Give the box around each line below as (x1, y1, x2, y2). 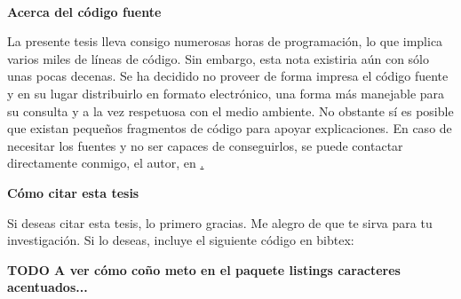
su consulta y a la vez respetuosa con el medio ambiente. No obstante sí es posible (7, 101, 454, 120)
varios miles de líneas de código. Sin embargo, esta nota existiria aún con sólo (7, 49, 429, 67)
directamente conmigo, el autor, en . (7, 153, 204, 172)
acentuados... (7, 278, 88, 296)
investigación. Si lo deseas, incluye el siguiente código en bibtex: (7, 231, 354, 249)
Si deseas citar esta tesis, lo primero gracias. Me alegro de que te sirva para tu (7, 213, 433, 232)
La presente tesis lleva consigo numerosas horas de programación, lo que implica (7, 32, 443, 51)
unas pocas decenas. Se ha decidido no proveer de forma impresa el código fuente (7, 67, 449, 85)
